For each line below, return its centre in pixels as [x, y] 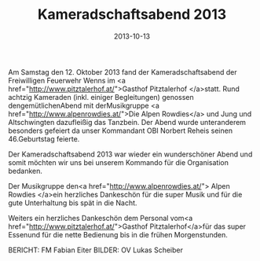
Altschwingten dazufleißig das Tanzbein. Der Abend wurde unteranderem [127, 122]
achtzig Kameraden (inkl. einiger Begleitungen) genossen [101, 97]
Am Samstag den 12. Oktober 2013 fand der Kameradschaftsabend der [123, 72]
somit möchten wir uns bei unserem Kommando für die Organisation [119, 162]
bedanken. [26, 171]
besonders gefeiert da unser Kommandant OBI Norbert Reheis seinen [121, 130]
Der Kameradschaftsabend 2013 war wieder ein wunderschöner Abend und [130, 154]
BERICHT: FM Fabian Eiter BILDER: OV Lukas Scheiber [95, 250]
